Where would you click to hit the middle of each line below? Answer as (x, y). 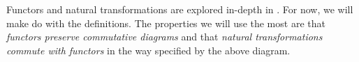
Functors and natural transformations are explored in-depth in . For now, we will (180, 9)
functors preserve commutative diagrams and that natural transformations (164, 37)
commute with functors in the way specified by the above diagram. (148, 50)
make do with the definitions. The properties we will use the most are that (166, 23)
